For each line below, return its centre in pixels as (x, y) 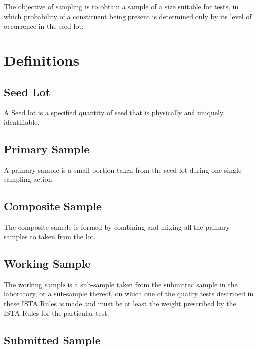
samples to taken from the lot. (50, 236)
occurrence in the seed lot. (44, 26)
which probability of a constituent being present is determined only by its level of (128, 16)
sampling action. (29, 179)
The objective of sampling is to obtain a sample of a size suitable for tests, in (121, 6)
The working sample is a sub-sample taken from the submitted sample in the (121, 284)
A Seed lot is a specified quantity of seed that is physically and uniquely (114, 112)
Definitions (42, 60)
